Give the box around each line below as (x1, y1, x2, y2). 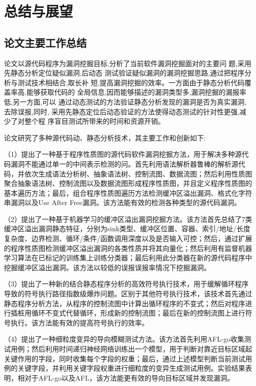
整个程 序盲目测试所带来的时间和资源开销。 (24, 116, 165, 126)
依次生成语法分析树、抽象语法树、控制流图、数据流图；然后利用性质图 (24, 168, 252, 178)
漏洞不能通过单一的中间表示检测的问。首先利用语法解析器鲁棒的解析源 (10, 158, 238, 169)
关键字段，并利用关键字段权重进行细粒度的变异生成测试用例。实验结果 (17, 363, 245, 373)
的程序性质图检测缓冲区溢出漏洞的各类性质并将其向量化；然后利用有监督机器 (4, 243, 252, 253)
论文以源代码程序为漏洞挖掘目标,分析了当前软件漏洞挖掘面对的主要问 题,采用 (4, 58, 252, 68)
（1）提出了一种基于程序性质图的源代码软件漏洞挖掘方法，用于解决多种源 (4, 149, 242, 159)
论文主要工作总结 (4, 35, 87, 50)
